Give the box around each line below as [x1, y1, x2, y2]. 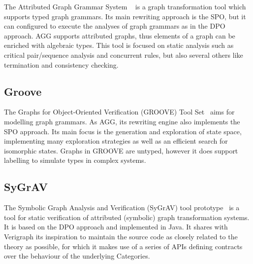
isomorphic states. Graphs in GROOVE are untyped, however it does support [4, 145, 238, 155]
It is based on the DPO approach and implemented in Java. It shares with [4, 222, 228, 232]
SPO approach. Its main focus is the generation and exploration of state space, [4, 126, 242, 136]
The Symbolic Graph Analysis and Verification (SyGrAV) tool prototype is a [4, 202, 240, 213]
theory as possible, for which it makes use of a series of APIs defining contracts [4, 241, 243, 251]
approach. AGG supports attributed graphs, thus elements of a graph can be [4, 30, 235, 40]
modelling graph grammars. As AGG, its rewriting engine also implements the [4, 116, 240, 126]
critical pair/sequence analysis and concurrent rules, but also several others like [4, 49, 243, 60]
